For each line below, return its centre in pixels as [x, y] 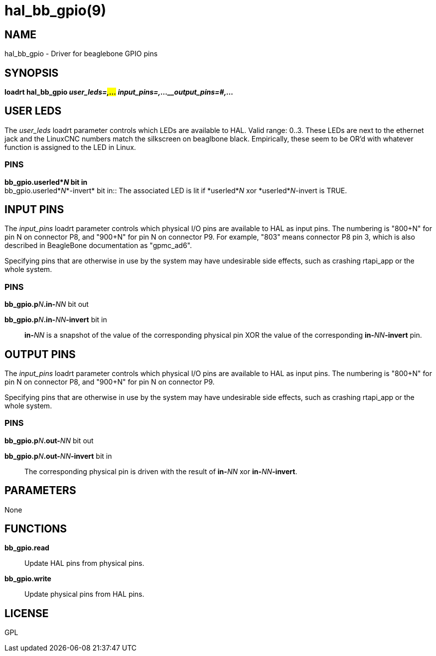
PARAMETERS [40, 491]
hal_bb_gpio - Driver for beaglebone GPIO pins [81, 54]
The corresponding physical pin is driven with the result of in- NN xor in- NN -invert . [161, 471]
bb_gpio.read [27, 548]
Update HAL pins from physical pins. [84, 563]
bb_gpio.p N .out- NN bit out [49, 440]
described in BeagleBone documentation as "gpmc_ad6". [98, 246]
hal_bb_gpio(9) [56, 10]
